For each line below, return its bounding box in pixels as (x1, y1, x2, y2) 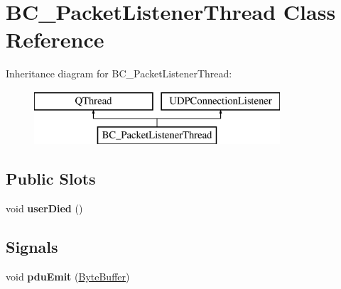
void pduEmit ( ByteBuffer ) (6, 269, 130, 284)
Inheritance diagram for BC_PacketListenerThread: (6, 66, 232, 81)
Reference (6, 25, 104, 54)
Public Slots (6, 168, 96, 190)
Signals (6, 236, 58, 258)
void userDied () (6, 201, 83, 216)
